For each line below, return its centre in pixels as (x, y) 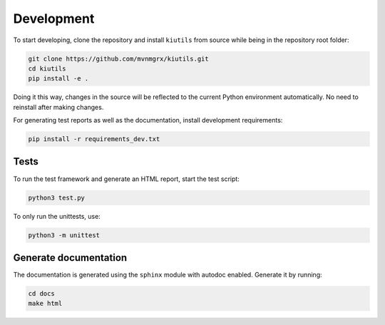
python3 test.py (57, 197)
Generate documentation (70, 258)
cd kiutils (47, 68)
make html (45, 304)
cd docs (41, 293)
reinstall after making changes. (58, 107)
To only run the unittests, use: (57, 216)
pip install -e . (58, 79)
